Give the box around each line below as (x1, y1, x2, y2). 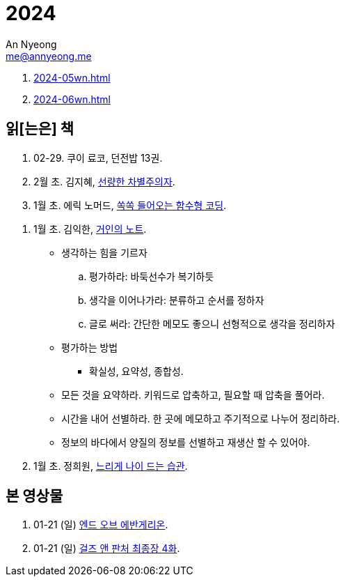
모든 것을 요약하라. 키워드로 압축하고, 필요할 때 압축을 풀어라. (61, 388, 325, 401)
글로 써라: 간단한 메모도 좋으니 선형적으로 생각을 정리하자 (89, 317, 335, 330)
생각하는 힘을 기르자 (61, 246, 147, 259)
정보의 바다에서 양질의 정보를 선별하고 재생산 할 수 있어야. (61, 436, 310, 448)
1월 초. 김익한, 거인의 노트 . (33, 222, 147, 235)
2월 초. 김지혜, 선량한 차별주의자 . (33, 175, 175, 187)
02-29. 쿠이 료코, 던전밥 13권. (33, 151, 163, 164)
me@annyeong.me (6, 49, 92, 62)
